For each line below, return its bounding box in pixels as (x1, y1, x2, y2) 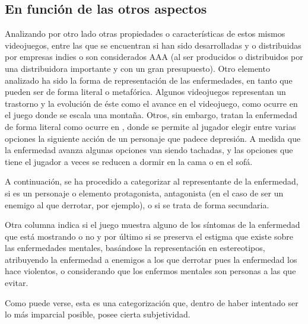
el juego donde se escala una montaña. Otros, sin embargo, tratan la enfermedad (5, 109, 297, 121)
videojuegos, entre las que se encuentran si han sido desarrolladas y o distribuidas (5, 39, 301, 51)
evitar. (5, 277, 28, 289)
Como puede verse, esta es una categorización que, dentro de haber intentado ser (5, 296, 299, 309)
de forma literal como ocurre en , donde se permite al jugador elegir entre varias (5, 120, 296, 132)
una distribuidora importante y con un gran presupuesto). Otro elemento (5, 62, 270, 74)
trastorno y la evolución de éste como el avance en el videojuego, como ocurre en (5, 97, 298, 109)
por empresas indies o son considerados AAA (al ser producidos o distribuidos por (5, 50, 303, 63)
